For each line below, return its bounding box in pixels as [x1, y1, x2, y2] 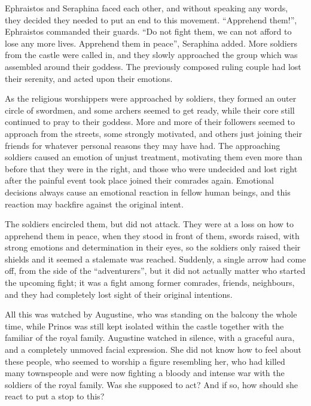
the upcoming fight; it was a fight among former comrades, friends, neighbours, [5, 276, 295, 289]
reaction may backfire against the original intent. [5, 197, 184, 210]
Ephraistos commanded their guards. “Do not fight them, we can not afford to [5, 25, 292, 38]
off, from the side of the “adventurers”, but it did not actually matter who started [5, 264, 306, 277]
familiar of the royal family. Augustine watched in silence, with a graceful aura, [5, 331, 295, 344]
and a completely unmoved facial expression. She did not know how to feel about [5, 343, 302, 356]
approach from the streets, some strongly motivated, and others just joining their [5, 127, 302, 139]
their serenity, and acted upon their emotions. [5, 72, 173, 84]
